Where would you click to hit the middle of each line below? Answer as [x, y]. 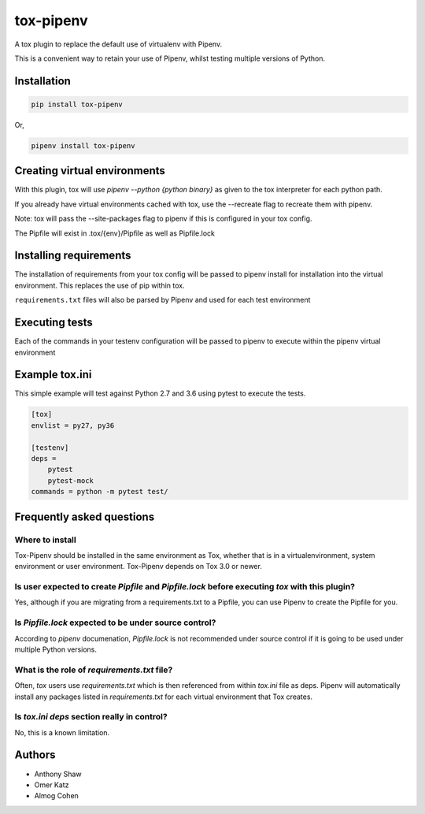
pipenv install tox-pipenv [83, 145]
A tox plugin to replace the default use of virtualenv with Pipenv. [118, 44]
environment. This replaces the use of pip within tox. [100, 285]
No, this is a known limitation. [62, 732]
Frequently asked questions [85, 517]
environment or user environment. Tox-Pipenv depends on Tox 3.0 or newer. [139, 567]
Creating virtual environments [90, 171]
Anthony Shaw [58, 774]
